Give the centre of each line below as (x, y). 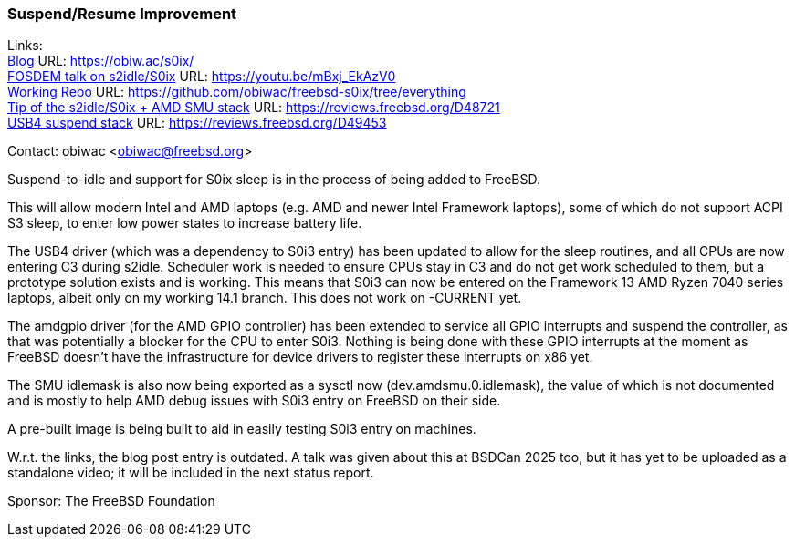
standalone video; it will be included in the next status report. (191, 473)
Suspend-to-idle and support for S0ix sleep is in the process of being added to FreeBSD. (274, 180)
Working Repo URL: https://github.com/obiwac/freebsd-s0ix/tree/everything (237, 92)
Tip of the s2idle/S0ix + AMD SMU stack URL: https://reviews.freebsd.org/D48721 (254, 108)
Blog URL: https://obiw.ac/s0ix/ (101, 61)
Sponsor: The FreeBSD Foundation (111, 501)
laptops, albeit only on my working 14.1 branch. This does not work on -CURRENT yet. (265, 298)
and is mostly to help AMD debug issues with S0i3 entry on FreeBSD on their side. (254, 401)
